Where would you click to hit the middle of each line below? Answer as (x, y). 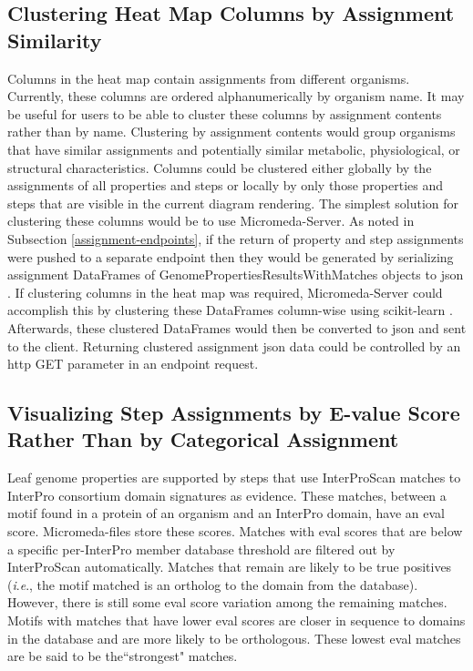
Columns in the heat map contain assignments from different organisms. (209, 78)
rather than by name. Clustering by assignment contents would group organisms (231, 132)
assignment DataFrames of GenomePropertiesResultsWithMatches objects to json (236, 274)
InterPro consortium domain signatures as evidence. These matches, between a (227, 495)
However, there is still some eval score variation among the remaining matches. (227, 602)
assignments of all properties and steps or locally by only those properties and (225, 185)
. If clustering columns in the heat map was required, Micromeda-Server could (225, 292)
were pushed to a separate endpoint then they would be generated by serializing (231, 256)
